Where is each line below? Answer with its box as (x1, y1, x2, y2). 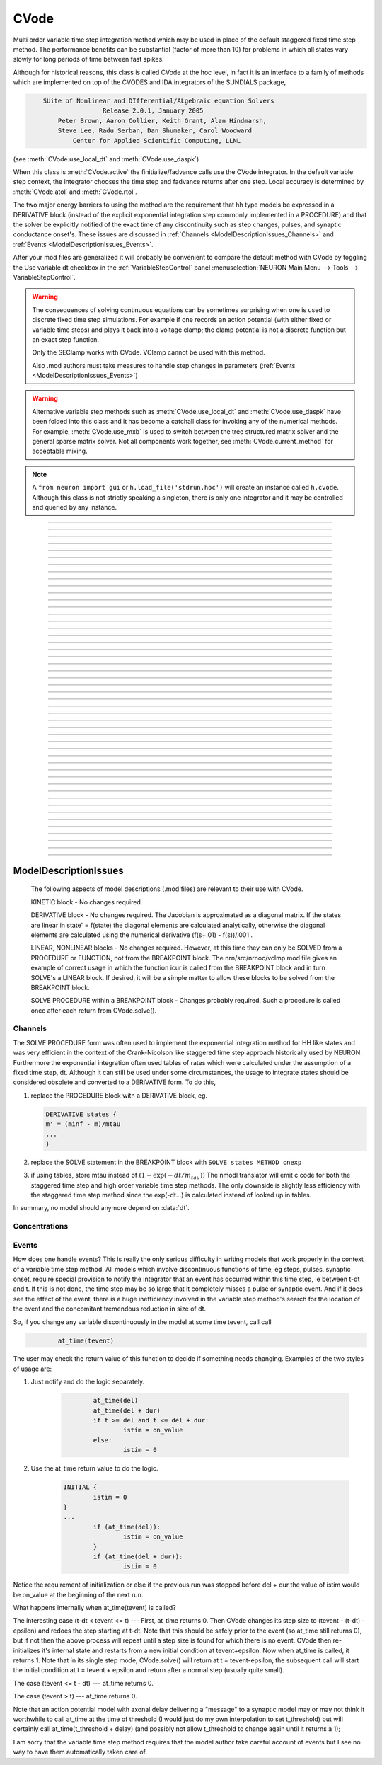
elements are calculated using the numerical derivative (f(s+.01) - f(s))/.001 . (30, 931, 253, 939)
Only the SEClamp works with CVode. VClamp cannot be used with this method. (32, 348, 265, 357)
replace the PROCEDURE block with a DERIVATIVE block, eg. (30, 1091, 208, 1100)
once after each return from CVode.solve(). (30, 1006, 157, 1015)
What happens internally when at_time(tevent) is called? (13, 1604, 176, 1612)
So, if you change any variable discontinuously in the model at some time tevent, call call (13, 1317, 272, 1326)
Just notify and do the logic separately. (30, 1377, 145, 1386)
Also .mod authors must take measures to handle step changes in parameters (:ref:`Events (32, 361, 296, 369)
